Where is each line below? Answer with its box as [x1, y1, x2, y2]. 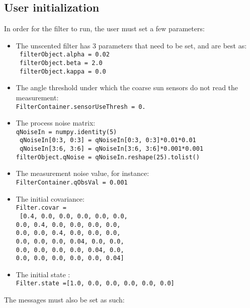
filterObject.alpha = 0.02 [19, 51, 110, 58]
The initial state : [16, 269, 70, 279]
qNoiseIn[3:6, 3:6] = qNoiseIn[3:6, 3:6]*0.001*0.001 [19, 145, 204, 153]
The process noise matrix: [16, 117, 96, 128]
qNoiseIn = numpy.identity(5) [16, 128, 117, 136]
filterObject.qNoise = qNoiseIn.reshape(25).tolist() [16, 153, 200, 161]
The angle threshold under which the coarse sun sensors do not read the [16, 82, 238, 93]
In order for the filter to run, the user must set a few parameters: [4, 23, 205, 34]
